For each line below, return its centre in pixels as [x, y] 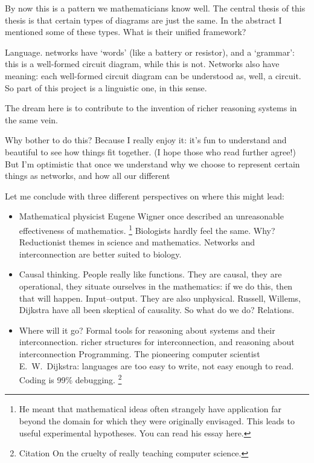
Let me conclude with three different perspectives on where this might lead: [145, 196]
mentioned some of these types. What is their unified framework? [126, 32]
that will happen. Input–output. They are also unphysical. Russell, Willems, [160, 298]
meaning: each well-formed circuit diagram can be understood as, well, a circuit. [153, 75]
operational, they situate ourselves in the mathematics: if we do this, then [156, 286]
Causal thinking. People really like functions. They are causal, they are [150, 274]
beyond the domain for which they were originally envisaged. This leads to [157, 420]
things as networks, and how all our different [88, 176]
